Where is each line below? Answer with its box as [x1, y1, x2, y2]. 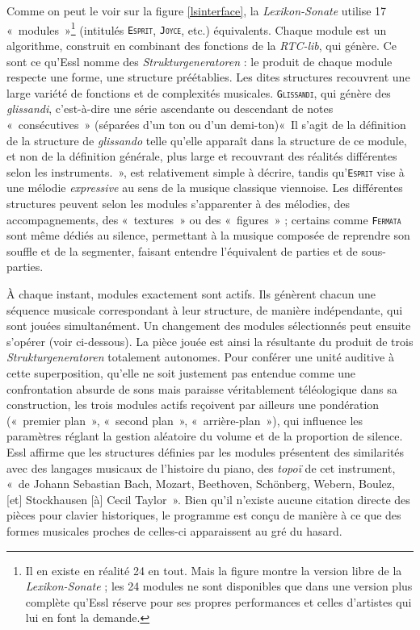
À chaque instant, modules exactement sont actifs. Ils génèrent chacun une [6, 286, 376, 302]
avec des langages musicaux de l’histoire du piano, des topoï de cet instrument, [6, 459, 396, 476]
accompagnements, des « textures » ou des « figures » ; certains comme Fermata [6, 211, 401, 227]
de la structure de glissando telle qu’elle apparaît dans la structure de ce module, [6, 131, 407, 148]
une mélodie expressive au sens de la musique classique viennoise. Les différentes [6, 179, 403, 196]
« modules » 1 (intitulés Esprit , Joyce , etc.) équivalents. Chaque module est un [6, 19, 387, 38]
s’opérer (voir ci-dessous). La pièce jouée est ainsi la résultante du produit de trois [6, 332, 414, 349]
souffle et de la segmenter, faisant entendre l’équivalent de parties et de [6, 242, 358, 259]
